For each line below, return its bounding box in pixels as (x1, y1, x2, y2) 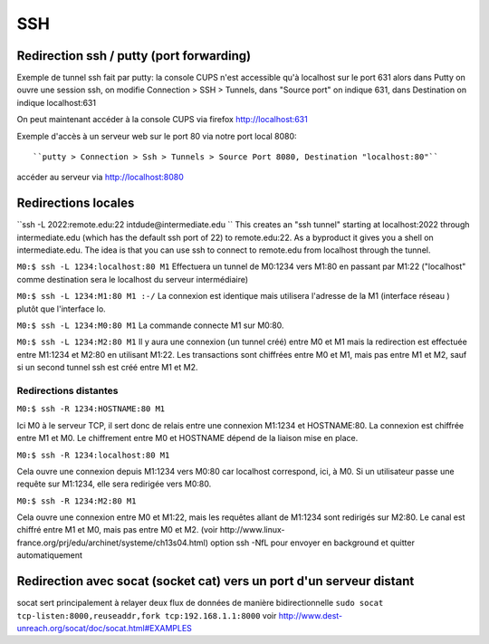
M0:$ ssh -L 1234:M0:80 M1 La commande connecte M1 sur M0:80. (16, 320, 284, 331)
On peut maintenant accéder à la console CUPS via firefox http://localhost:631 (16, 114, 308, 125)
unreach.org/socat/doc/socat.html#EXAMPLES (16, 622, 192, 633)
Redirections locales (16, 196, 135, 211)
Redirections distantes (16, 384, 119, 397)
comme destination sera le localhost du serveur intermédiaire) (16, 274, 249, 284)
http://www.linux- (219, 524, 285, 535)
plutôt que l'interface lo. (16, 303, 106, 314)
